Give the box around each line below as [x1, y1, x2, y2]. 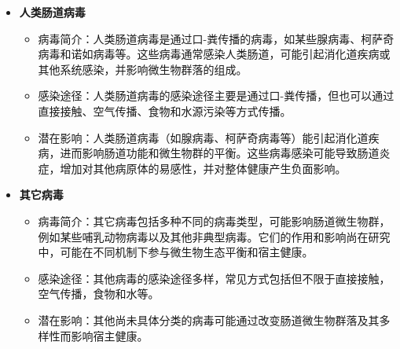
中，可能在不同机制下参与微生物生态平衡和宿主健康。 [38, 244, 314, 260]
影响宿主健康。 [71, 327, 149, 343]
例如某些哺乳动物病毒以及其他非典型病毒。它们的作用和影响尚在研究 [38, 228, 391, 244]
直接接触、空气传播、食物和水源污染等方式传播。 [38, 102, 292, 119]
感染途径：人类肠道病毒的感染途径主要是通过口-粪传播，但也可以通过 [38, 87, 394, 104]
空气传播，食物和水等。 [38, 285, 160, 302]
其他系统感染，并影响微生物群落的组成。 [38, 61, 248, 77]
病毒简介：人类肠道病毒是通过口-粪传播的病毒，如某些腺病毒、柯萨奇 [38, 30, 394, 46]
